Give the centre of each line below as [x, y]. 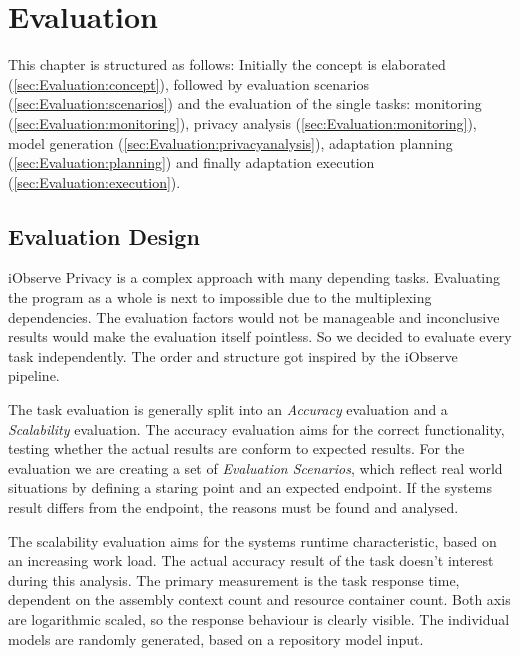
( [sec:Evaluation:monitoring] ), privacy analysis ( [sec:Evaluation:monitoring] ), [242, 122]
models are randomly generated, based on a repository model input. [216, 638]
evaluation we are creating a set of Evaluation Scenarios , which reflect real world [255, 467]
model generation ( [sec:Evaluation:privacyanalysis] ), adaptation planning [230, 142]
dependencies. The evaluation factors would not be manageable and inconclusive [254, 316]
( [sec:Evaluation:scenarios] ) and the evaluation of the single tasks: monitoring [245, 103]
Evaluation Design [104, 235]
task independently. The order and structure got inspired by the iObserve [233, 355]
